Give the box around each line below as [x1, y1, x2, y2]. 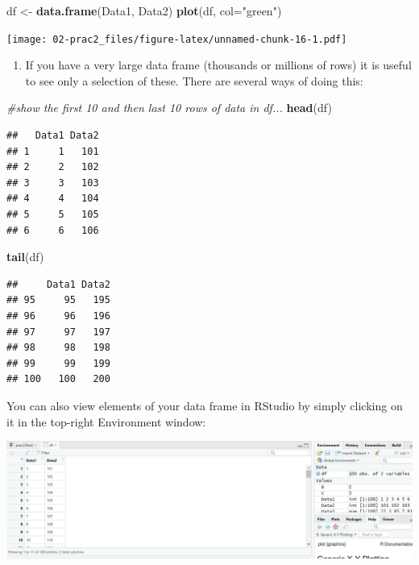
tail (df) [6, 248, 44, 265]
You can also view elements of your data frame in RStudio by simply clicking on [6, 397, 403, 413]
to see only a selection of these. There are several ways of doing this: [25, 72, 363, 89]
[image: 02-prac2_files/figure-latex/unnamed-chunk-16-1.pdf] [6, 33, 347, 45]
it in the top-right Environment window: [6, 413, 206, 430]
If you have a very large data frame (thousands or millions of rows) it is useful [25, 56, 412, 73]
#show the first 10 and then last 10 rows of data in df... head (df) [6, 99, 332, 116]
